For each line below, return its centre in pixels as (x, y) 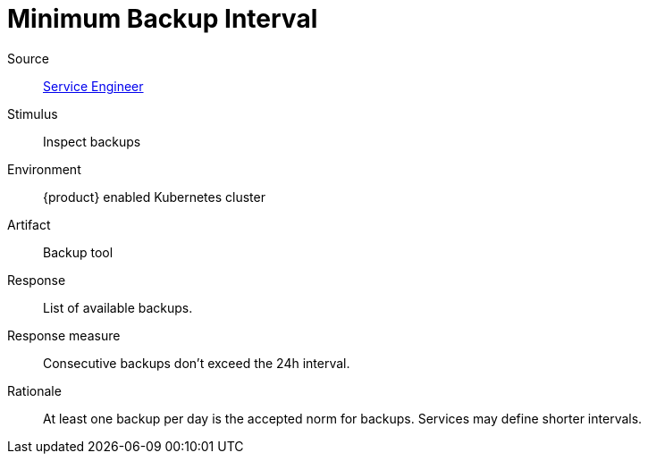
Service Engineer (93, 86)
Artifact (29, 224)
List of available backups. (118, 307)
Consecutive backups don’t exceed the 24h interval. (197, 363)
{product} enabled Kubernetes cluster (154, 197)
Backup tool (78, 252)
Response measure (64, 335)
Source (28, 58)
